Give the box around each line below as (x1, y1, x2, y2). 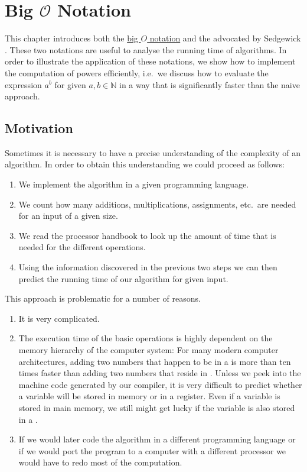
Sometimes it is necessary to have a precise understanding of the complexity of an (5, 146, 301, 159)
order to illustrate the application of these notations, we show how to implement (5, 55, 296, 67)
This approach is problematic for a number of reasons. (5, 292, 201, 305)
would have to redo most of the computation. (18, 456, 182, 468)
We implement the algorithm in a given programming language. (18, 178, 249, 190)
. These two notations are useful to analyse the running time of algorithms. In (5, 43, 287, 56)
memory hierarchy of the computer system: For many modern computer (18, 344, 279, 356)
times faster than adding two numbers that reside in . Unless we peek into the (18, 367, 301, 379)
